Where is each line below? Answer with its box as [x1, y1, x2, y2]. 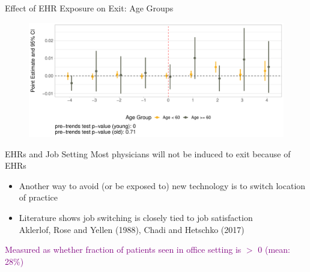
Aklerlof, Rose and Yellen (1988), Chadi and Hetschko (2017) [19, 223, 245, 235]
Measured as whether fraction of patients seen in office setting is [5, 243, 242, 256]
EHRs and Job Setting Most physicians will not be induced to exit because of [5, 147, 291, 160]
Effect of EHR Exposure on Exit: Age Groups [5, 2, 174, 14]
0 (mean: [258, 243, 290, 256]
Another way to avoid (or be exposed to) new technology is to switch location [19, 179, 306, 192]
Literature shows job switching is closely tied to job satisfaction [19, 211, 253, 224]
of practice [19, 191, 58, 204]
